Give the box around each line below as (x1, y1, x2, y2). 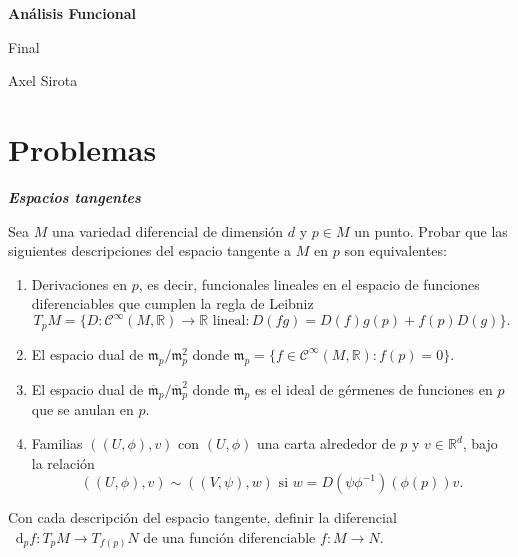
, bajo (462, 433, 498, 454)
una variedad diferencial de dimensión (51, 220, 284, 241)
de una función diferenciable (143, 526, 316, 547)
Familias (31, 433, 83, 454)
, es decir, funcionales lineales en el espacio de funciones (138, 273, 480, 294)
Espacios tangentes (8, 186, 141, 207)
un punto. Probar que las (354, 220, 508, 241)
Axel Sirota (8, 70, 78, 91)
